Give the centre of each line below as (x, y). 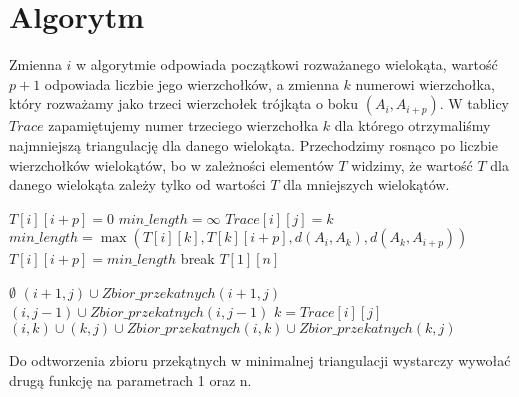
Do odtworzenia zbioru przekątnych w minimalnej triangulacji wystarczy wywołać (260, 360)
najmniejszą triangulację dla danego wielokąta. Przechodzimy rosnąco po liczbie (253, 144)
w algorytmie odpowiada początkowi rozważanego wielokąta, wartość (287, 64)
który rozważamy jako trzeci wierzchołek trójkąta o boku (184, 103)
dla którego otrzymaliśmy (412, 125)
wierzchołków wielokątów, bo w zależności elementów (171, 164)
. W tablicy (474, 103)
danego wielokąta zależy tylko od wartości (137, 184)
